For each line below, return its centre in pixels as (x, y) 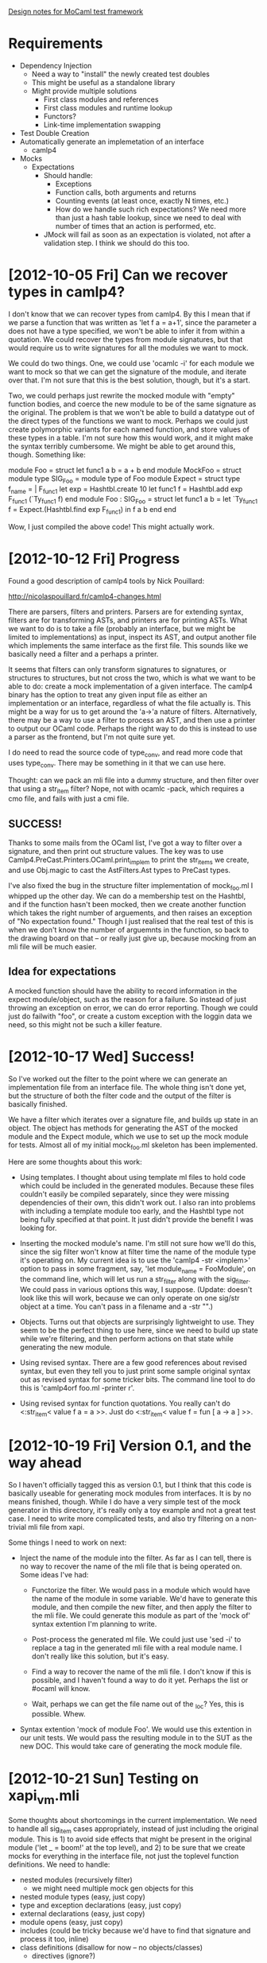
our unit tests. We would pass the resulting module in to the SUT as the (136, 1738)
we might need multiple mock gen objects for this (112, 1888)
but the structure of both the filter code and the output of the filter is (120, 1096)
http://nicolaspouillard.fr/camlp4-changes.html (85, 596)
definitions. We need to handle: (59, 1864)
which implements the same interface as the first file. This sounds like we (128, 646)
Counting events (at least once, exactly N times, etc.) (142, 200)
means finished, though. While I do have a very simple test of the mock (124, 1501)
